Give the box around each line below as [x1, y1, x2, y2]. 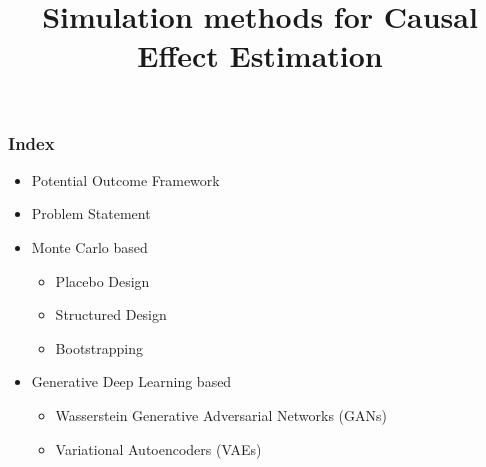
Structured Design [55, 304, 167, 325]
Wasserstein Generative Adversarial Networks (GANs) [55, 405, 387, 426]
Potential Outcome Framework [31, 169, 220, 190]
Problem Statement [31, 203, 151, 224]
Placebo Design [55, 270, 150, 291]
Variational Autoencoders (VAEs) [55, 438, 262, 459]
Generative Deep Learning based [31, 371, 232, 392]
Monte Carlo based [31, 237, 148, 258]
